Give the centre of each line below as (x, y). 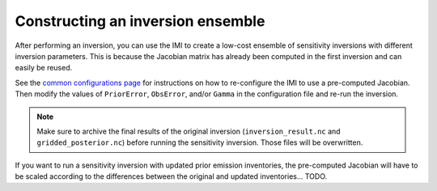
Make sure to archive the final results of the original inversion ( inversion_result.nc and (189, 131)
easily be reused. (44, 68)
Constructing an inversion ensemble (140, 21)
